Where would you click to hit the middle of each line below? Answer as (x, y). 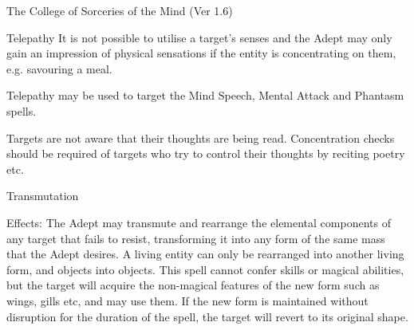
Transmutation (43, 196)
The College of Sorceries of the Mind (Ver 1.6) (120, 10)
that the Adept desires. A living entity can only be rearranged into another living (205, 254)
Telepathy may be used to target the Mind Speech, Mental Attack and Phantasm (205, 95)
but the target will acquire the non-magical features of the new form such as (193, 285)
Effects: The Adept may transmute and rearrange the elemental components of (199, 222)
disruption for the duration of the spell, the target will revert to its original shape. (207, 316)
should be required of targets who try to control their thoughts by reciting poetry (206, 153)
